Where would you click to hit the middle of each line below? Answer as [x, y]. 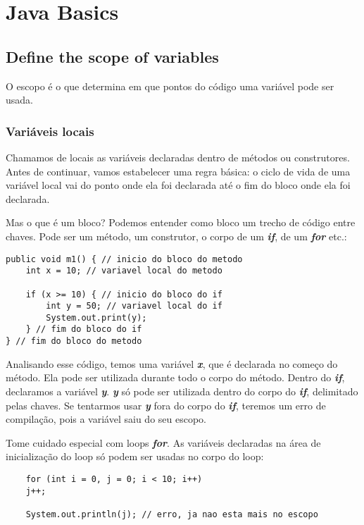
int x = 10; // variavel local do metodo [124, 271]
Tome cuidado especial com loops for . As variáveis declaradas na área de [163, 442]
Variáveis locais [50, 131]
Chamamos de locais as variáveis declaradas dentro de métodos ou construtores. [178, 157]
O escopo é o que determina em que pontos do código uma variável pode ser [170, 86]
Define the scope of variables [112, 56]
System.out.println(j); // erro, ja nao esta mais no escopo [172, 514]
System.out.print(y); [96, 317]
